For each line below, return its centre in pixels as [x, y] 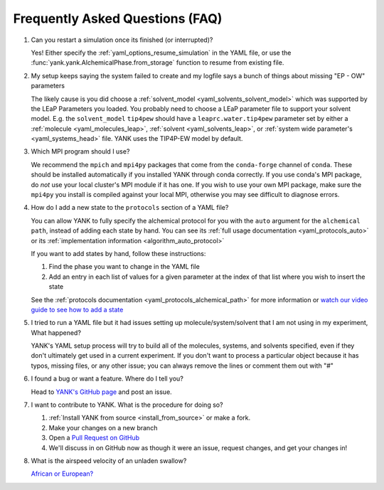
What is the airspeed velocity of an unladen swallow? [109, 461]
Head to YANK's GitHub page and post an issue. [101, 392]
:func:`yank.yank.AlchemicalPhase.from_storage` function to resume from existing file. [158, 63]
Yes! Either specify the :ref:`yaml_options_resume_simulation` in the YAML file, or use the [161, 53]
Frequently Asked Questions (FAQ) [118, 18]
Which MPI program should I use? [80, 151]
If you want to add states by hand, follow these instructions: [118, 253]
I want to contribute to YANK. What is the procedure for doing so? [127, 405]
